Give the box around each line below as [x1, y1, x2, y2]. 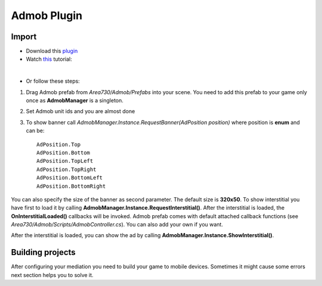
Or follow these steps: [26, 77, 80, 85]
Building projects [11, 247, 76, 257]
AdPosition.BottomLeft [36, 175, 103, 181]
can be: [26, 127, 45, 134]
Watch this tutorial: [26, 55, 72, 63]
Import [11, 32, 37, 42]
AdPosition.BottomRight [36, 182, 106, 189]
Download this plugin [26, 48, 78, 55]
